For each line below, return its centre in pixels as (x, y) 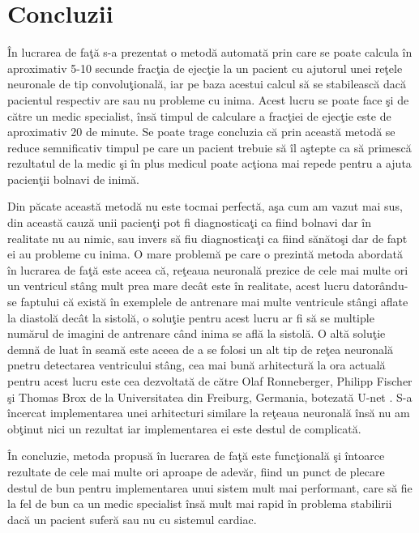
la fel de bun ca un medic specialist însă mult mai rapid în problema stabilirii (200, 503)
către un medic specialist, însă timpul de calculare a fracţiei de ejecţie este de (199, 115)
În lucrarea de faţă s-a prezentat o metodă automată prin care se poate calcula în (210, 52)
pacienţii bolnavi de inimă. (73, 179)
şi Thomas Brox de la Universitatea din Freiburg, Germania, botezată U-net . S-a (210, 397)
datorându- (381, 286)
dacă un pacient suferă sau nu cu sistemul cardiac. (132, 519)
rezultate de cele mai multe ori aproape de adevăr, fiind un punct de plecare (196, 471)
